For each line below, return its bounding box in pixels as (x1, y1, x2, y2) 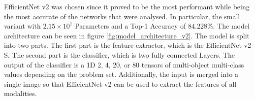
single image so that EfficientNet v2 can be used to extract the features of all (4, 78, 237, 89)
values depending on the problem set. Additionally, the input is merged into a (4, 69, 238, 79)
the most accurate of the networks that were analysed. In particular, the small (4, 11, 240, 21)
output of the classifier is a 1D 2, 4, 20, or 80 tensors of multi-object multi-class (4, 59, 244, 69)
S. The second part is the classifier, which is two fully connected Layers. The (4, 49, 235, 60)
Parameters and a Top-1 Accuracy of (75, 21, 186, 31)
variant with (4, 21, 41, 31)
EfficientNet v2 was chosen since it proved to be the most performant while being (4, 1, 250, 11)
